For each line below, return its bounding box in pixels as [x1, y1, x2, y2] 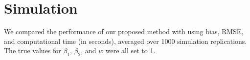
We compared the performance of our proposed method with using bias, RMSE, [4, 26, 244, 37]
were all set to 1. [105, 45, 156, 56]
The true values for [4, 45, 61, 56]
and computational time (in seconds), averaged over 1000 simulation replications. [4, 36, 247, 46]
